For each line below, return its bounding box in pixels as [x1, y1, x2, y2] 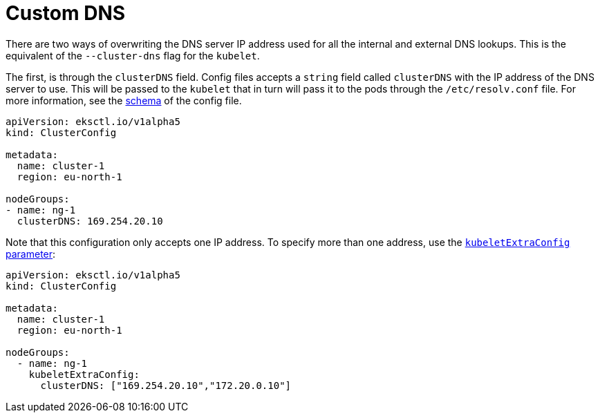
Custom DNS [6, 1, 126, 25]
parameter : [6, 247, 56, 260]
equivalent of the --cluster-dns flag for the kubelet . [6, 49, 260, 61]
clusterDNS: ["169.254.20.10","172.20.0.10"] [40, 379, 292, 391]
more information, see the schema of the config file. [6, 94, 242, 106]
